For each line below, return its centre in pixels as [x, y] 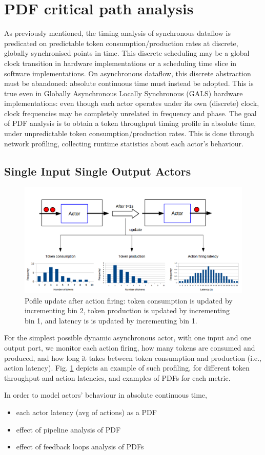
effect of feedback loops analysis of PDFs [80, 447]
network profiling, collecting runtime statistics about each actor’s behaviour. [124, 143]
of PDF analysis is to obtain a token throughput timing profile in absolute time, [130, 123]
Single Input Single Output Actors [98, 171]
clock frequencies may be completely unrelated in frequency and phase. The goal [130, 113]
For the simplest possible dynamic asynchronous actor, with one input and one [128, 338]
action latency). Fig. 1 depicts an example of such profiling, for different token [127, 368]
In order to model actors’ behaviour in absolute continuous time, [106, 395]
